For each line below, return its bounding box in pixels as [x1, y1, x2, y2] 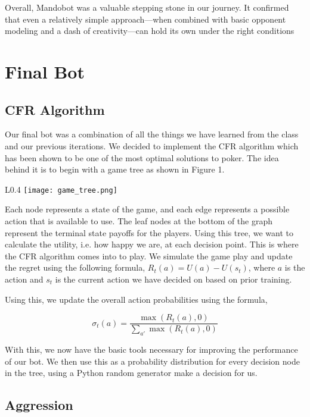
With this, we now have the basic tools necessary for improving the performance [5, 343, 298, 355]
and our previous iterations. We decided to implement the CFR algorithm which [5, 139, 299, 152]
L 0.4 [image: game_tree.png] [5, 183, 117, 195]
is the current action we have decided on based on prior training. [55, 272, 292, 285]
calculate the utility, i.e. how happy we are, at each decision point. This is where [5, 238, 299, 250]
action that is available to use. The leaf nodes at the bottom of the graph [5, 214, 273, 227]
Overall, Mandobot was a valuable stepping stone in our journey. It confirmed [5, 1, 289, 13]
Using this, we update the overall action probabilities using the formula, [5, 293, 268, 305]
